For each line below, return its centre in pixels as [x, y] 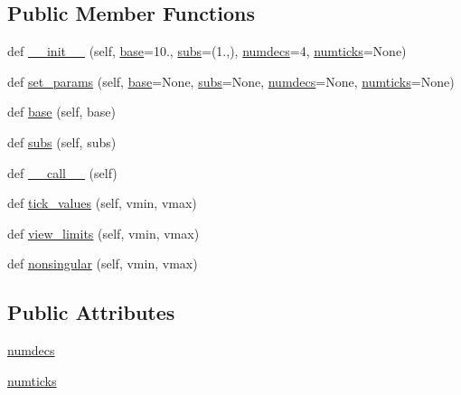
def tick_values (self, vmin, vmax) [102, 203]
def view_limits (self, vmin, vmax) [103, 233]
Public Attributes [91, 312]
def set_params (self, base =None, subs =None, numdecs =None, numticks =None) [231, 81]
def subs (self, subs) [62, 141]
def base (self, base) [62, 112]
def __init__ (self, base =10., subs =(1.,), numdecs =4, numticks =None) [207, 51]
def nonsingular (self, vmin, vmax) [103, 263]
